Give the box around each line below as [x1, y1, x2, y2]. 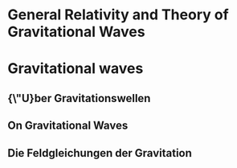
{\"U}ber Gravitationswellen [7, 91, 151, 105]
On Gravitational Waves [7, 119, 129, 133]
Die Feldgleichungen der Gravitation [7, 146, 192, 160]
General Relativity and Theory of [7, 6, 230, 24]
